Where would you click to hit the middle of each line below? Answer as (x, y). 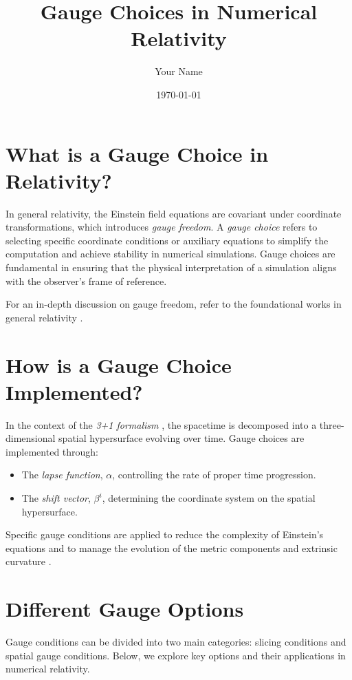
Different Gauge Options (125, 609)
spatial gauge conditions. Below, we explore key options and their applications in (176, 655)
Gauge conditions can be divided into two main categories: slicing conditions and (176, 642)
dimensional (31, 438)
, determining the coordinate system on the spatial (209, 498)
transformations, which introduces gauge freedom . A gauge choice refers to (162, 227)
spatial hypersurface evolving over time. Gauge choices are (181, 438)
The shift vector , (56, 498)
